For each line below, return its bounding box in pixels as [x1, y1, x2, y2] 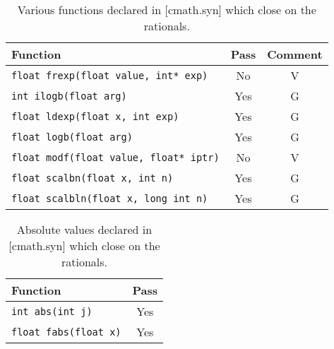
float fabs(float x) [11, 326, 121, 338]
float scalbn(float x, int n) [11, 172, 174, 184]
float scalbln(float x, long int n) [11, 192, 208, 204]
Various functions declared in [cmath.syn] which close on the [17, 1, 316, 18]
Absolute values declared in [16, 221, 153, 237]
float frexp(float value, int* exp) [11, 69, 208, 81]
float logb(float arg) [11, 131, 133, 143]
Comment [267, 46, 323, 62]
